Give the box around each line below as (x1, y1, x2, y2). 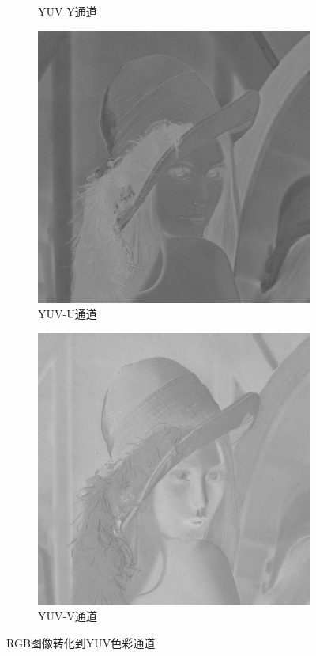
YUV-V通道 (38, 608, 97, 624)
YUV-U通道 (38, 305, 97, 322)
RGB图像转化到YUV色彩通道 (6, 634, 156, 650)
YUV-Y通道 (38, 3, 97, 19)
